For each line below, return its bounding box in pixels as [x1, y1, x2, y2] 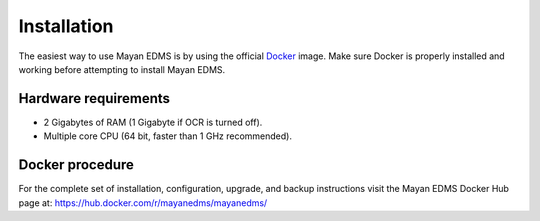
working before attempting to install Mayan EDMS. [18, 63, 226, 75]
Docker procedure [18, 156, 135, 174]
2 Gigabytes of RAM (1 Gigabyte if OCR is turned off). [43, 116, 263, 128]
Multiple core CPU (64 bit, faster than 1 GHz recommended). [43, 130, 292, 142]
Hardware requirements [18, 90, 170, 107]
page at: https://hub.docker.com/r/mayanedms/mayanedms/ [18, 196, 268, 209]
